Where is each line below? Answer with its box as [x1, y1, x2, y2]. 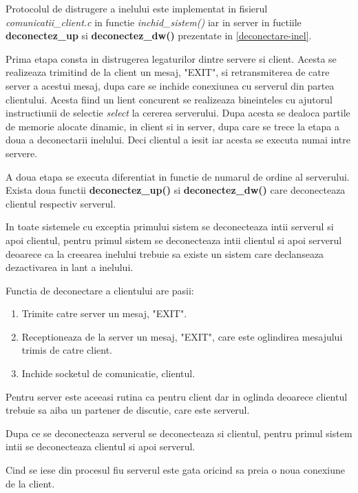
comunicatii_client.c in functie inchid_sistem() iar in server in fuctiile [6, 14, 302, 29]
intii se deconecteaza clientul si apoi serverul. [6, 439, 196, 454]
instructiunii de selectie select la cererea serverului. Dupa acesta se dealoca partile [6, 105, 350, 120]
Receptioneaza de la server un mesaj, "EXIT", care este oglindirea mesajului [21, 329, 343, 343]
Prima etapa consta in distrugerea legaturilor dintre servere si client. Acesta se [6, 51, 337, 66]
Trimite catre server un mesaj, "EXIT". [21, 306, 187, 321]
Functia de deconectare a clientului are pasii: [6, 283, 194, 297]
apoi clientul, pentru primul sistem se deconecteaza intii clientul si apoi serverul [6, 232, 342, 247]
